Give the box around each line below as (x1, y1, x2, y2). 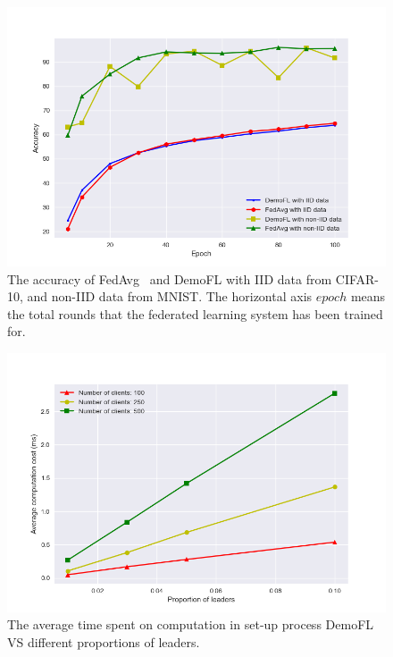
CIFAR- (335, 269, 379, 288)
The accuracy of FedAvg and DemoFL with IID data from (7, 269, 332, 288)
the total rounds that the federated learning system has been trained (7, 304, 383, 323)
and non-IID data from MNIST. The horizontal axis (27, 287, 313, 306)
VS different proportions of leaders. (7, 632, 200, 651)
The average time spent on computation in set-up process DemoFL (7, 615, 374, 634)
